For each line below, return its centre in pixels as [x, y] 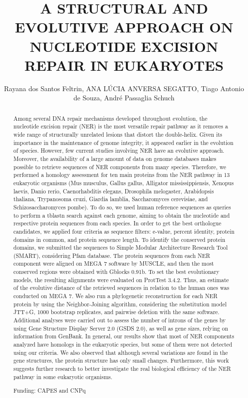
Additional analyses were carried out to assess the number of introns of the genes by [119, 320]
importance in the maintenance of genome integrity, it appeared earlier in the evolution [123, 142]
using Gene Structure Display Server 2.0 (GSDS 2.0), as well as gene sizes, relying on [121, 328]
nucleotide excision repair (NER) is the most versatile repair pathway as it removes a [121, 126]
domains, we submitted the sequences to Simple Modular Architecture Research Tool [120, 247]
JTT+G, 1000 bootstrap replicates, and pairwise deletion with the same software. [116, 312]
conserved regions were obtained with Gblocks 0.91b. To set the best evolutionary [116, 272]
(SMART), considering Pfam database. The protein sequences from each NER [112, 255]
